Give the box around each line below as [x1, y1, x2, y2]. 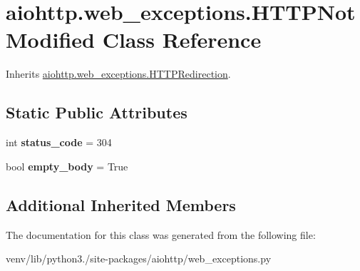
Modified [6, 25, 95, 54]
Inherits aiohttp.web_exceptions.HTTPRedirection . [6, 66, 231, 81]
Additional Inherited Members [6, 193, 236, 215]
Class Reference [102, 25, 262, 54]
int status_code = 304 [6, 135, 112, 150]
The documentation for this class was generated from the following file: [6, 227, 316, 242]
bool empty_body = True [6, 158, 128, 173]
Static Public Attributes [6, 101, 187, 123]
